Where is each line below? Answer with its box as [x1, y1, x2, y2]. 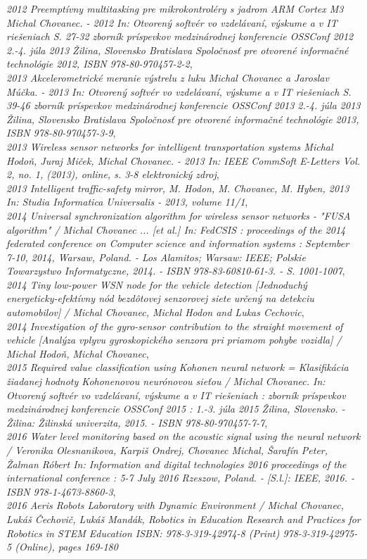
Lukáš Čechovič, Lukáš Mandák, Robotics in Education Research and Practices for [6, 511, 361, 526]
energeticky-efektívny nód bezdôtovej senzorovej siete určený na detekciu [6, 291, 314, 306]
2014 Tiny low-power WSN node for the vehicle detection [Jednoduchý [6, 277, 307, 291]
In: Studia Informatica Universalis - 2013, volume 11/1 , [6, 194, 248, 209]
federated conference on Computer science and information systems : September [6, 236, 349, 251]
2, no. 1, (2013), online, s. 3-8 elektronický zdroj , [6, 167, 219, 182]
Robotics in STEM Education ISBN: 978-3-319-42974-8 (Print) [6, 525, 280, 540]
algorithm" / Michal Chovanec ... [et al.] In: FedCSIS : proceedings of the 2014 [6, 222, 346, 237]
